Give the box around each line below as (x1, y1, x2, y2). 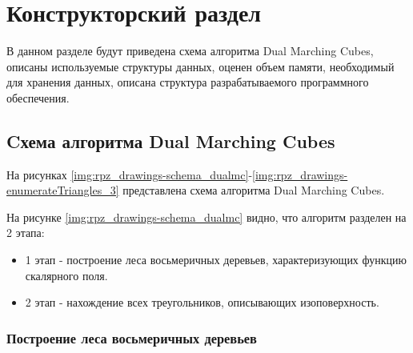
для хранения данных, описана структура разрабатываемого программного (6, 74, 369, 90)
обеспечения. (6, 89, 70, 106)
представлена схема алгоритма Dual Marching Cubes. (122, 182, 385, 199)
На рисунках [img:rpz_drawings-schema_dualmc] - (6, 166, 253, 183)
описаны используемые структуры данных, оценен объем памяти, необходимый (6, 58, 395, 74)
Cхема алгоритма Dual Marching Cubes (6, 128, 335, 153)
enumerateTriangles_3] (6, 182, 119, 199)
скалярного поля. (25, 267, 108, 283)
